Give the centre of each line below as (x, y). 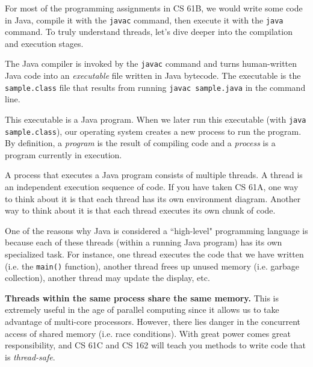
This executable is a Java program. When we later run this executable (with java (156, 119)
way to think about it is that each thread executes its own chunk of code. (140, 210)
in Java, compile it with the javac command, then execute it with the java (144, 20)
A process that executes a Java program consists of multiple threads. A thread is (154, 175)
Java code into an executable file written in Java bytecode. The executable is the (153, 76)
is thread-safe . (30, 356)
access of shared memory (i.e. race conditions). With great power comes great (148, 333)
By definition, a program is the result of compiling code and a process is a (140, 143)
